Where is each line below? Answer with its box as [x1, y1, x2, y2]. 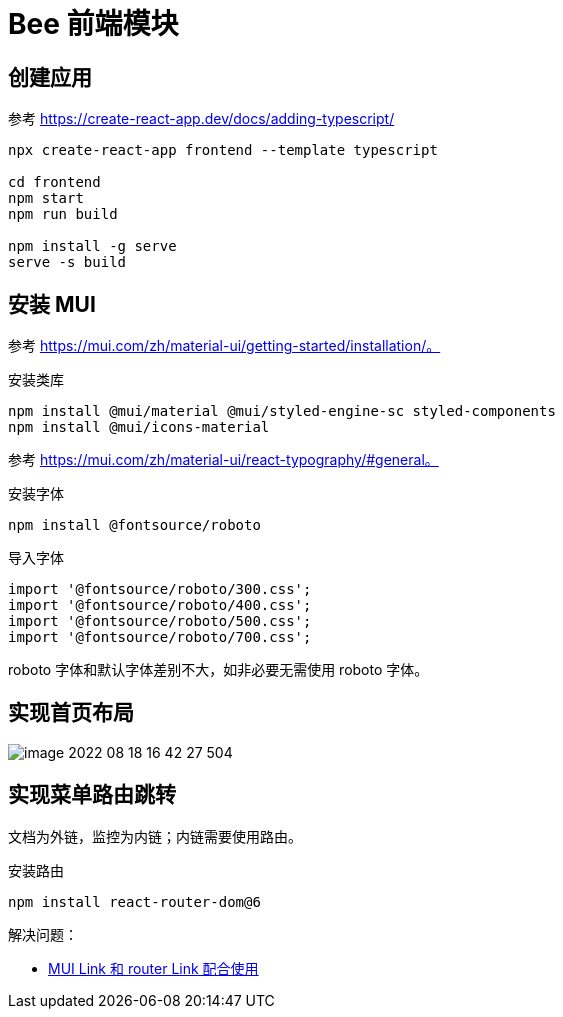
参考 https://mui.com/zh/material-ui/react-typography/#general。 [8, 451, 439, 469]
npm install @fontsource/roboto [8, 517, 261, 534]
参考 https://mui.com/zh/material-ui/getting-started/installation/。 [8, 337, 441, 355]
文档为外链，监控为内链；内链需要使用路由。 [8, 827, 302, 845]
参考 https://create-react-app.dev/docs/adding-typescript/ [8, 110, 395, 128]
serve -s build [8, 254, 127, 271]
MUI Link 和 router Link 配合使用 [48, 959, 259, 977]
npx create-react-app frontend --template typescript [8, 142, 438, 159]
